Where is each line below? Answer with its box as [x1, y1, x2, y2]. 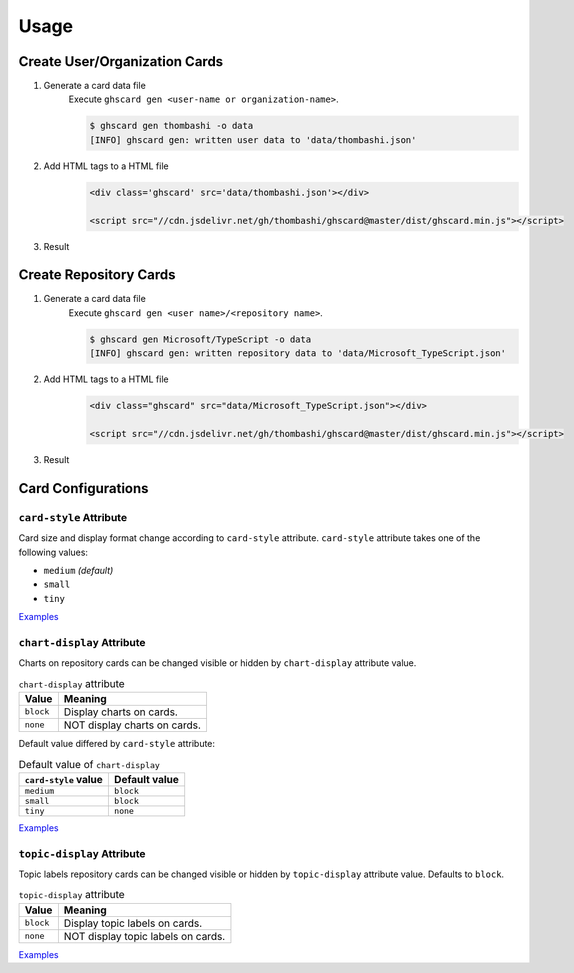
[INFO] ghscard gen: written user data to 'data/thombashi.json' [89, 134, 417, 145]
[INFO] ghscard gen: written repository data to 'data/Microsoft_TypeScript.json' [89, 348, 507, 359]
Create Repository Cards [18, 266, 176, 284]
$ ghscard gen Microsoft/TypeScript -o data [89, 333, 312, 345]
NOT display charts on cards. [63, 718, 202, 732]
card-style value [24, 772, 104, 786]
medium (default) [43, 564, 114, 576]
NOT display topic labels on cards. [63, 929, 226, 943]
